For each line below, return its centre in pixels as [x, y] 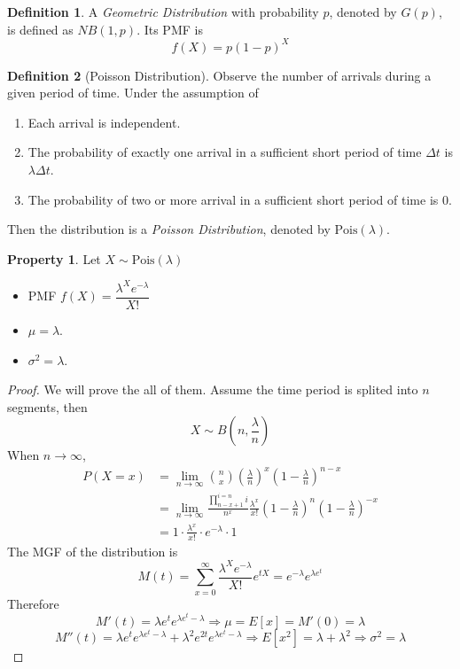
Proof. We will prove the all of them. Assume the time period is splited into [213, 389]
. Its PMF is [170, 29]
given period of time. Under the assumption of [133, 93]
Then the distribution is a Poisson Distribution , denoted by [169, 229]
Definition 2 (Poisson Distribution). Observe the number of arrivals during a [219, 75]
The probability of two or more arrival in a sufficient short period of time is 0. [240, 199]
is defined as [40, 29]
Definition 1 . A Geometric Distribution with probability [163, 12]
